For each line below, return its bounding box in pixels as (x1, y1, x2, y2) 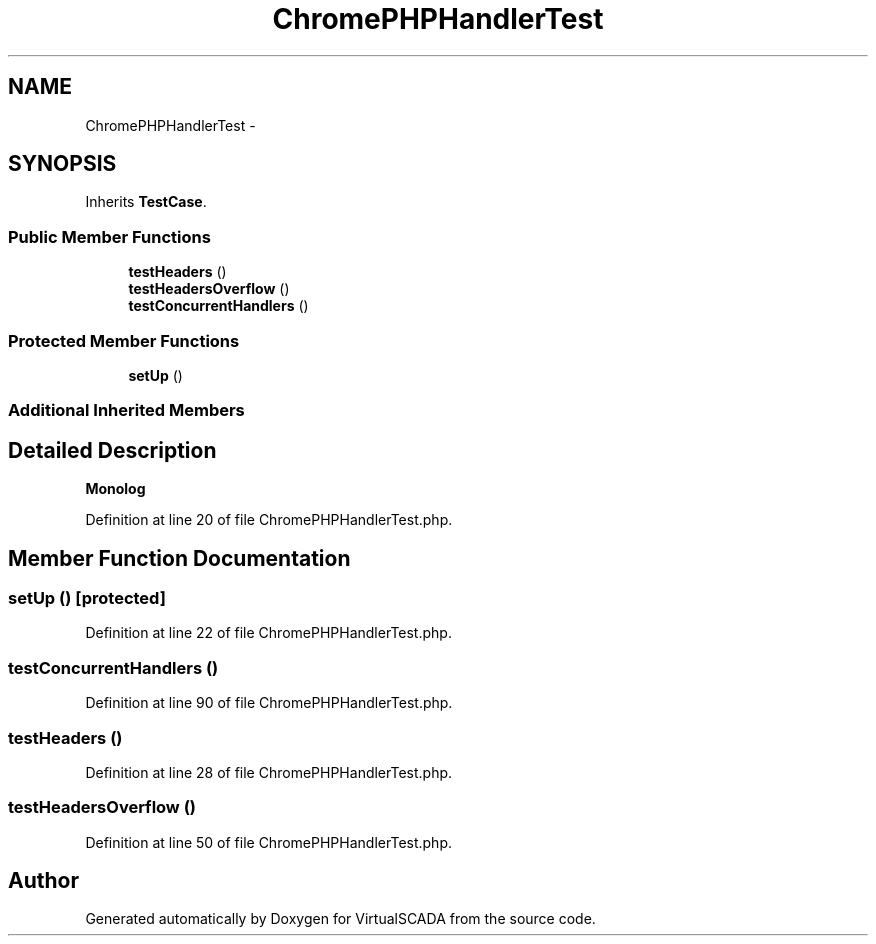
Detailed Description (8, 437, 217, 463)
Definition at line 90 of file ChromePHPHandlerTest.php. (85, 694, 453, 712)
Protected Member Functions (8, 330, 240, 351)
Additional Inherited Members (8, 400, 245, 421)
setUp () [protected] (8, 588, 166, 608)
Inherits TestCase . (85, 193, 207, 211)
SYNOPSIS (8, 151, 117, 177)
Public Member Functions (8, 226, 211, 247)
